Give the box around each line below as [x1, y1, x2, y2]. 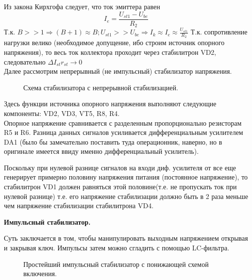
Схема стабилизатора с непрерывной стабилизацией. [23, 82, 178, 92]
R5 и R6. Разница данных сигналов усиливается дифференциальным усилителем [4, 127, 243, 137]
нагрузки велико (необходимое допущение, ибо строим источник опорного [4, 37, 225, 48]
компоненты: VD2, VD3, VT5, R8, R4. [4, 108, 120, 118]
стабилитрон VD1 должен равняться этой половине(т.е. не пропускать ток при [4, 181, 237, 192]
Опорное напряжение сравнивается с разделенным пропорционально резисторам [4, 117, 242, 128]
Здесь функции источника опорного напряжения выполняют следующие [4, 99, 217, 109]
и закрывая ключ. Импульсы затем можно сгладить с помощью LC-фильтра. [4, 243, 230, 253]
